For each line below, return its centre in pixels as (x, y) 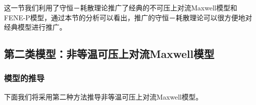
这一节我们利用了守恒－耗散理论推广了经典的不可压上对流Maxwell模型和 (121, 7)
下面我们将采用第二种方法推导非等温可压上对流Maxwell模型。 (103, 96)
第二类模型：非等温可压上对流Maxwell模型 (109, 54)
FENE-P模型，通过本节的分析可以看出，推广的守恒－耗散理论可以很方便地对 (128, 17)
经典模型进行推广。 (35, 27)
